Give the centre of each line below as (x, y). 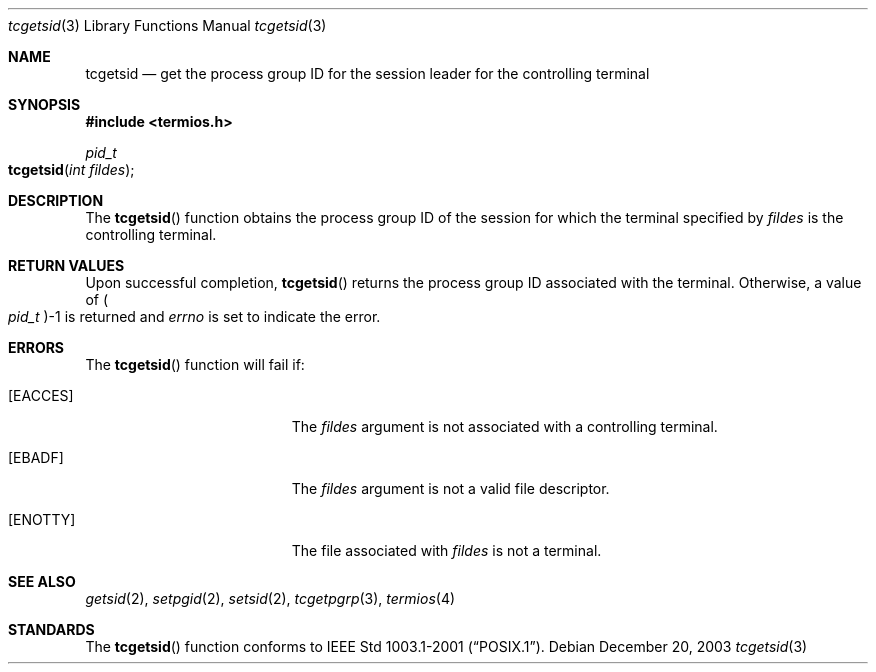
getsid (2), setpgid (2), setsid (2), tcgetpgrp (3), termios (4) (270, 598)
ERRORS (36, 347)
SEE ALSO (42, 581)
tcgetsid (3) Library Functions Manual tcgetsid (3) (167, 25)
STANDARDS (51, 629)
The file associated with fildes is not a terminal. (446, 550)
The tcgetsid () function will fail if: (195, 364)
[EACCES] (41, 395)
